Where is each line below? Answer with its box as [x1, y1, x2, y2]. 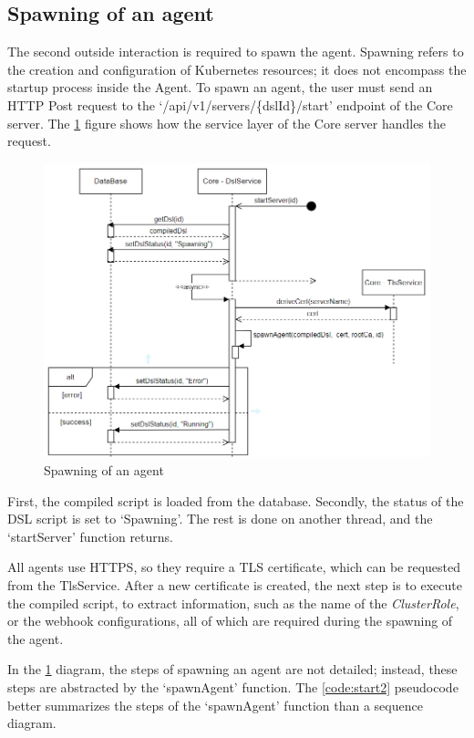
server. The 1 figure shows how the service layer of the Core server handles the [7, 113, 446, 132]
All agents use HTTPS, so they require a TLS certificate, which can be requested [7, 557, 461, 577]
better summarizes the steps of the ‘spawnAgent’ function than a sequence [7, 695, 423, 714]
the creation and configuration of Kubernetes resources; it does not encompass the [7, 59, 467, 78]
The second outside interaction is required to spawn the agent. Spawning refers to [7, 42, 464, 61]
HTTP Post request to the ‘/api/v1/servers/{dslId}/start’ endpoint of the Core [7, 95, 453, 114]
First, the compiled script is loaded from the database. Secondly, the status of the [7, 491, 464, 510]
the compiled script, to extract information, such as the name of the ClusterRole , [7, 593, 459, 612]
